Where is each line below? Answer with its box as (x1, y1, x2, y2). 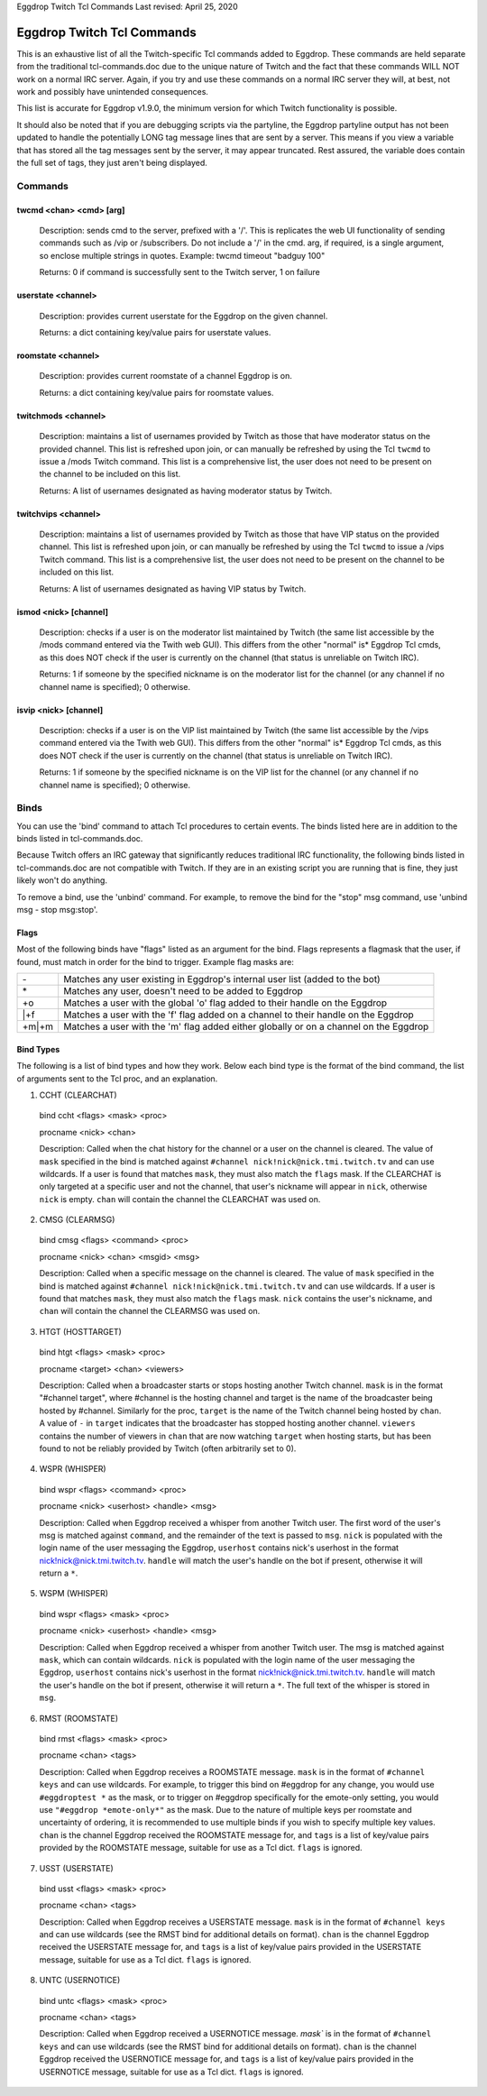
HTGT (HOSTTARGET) (39, 1326, 122, 1337)
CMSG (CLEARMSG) (39, 1214, 115, 1226)
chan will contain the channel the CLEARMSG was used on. (39, 1306, 261, 1317)
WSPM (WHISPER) (39, 1588, 108, 1599)
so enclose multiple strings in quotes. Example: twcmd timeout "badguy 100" (39, 250, 326, 261)
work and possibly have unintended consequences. (16, 87, 209, 97)
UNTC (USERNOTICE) (39, 1975, 121, 1986)
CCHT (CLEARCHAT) (39, 1089, 117, 1100)
